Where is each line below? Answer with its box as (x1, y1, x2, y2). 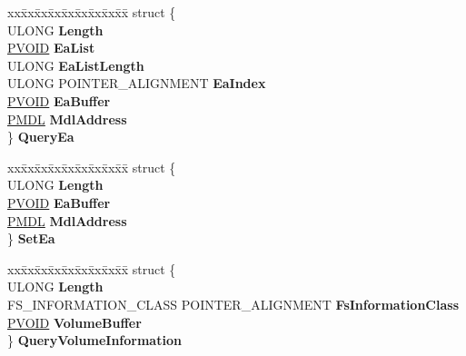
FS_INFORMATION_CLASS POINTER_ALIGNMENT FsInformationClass (7, 294, 460, 313)
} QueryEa (7, 127, 74, 146)
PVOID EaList (7, 38, 95, 57)
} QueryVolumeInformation (7, 331, 182, 350)
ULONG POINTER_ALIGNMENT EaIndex (7, 74, 266, 93)
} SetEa (7, 229, 55, 248)
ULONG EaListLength (7, 55, 144, 74)
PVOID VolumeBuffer (7, 312, 142, 331)
